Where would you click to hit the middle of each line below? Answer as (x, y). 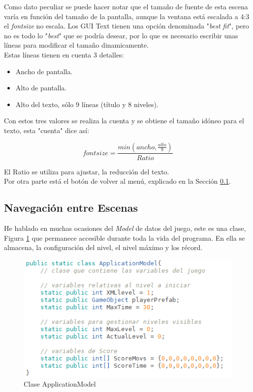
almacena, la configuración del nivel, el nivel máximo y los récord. (103, 247)
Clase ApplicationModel (60, 384)
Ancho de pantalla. (44, 71)
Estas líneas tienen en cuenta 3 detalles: (64, 54)
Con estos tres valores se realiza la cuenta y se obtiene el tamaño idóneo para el (124, 121)
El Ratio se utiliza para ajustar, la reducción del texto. (87, 171)
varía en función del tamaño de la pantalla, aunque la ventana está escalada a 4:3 (127, 16)
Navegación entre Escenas (71, 208)
